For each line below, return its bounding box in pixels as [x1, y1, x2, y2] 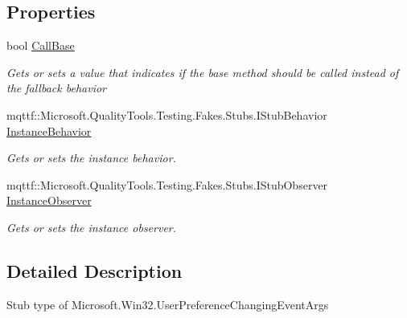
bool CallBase [6, 37, 75, 54]
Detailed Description [6, 258, 183, 283]
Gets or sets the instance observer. [6, 218, 177, 235]
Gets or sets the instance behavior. [6, 149, 176, 166]
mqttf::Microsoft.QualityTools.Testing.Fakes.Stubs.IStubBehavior [6, 106, 327, 123]
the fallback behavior [6, 79, 106, 96]
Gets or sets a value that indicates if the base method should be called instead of [6, 63, 399, 80]
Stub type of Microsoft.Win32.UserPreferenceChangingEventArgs [6, 296, 329, 312]
